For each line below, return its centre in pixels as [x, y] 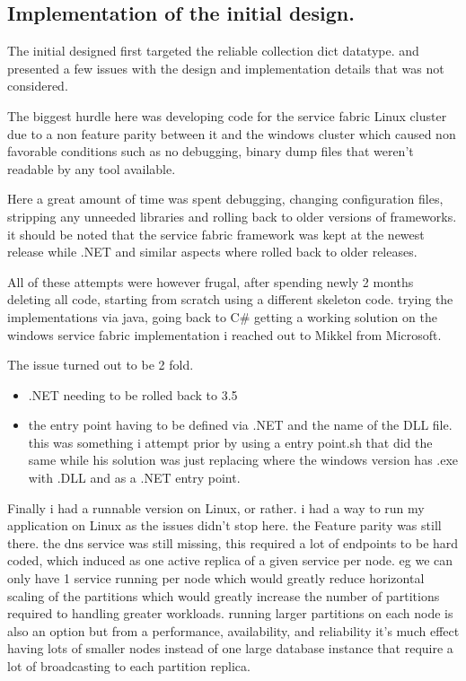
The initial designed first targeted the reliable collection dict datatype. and [213, 51]
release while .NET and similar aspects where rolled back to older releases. [212, 252]
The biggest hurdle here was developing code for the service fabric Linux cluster [227, 115]
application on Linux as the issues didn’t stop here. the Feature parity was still [224, 525]
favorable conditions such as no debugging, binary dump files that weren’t [211, 151]
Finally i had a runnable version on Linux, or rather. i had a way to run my [216, 507]
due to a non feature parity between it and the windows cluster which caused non [232, 133]
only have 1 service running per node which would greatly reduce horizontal [216, 578]
